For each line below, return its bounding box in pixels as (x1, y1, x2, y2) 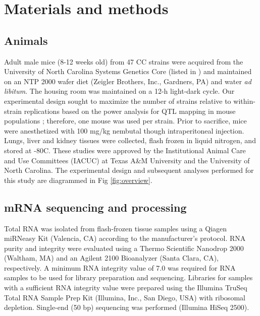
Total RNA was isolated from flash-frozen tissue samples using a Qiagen (4, 223, 227, 233)
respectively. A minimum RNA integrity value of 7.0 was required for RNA (4, 262, 236, 273)
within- (233, 95, 255, 106)
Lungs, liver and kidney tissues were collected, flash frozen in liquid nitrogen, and (4, 135, 256, 146)
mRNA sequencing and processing (4, 199, 187, 215)
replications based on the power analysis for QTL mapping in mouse (24, 105, 236, 116)
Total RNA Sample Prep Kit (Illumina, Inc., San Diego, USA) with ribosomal (4, 292, 245, 302)
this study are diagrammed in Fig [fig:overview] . (4, 174, 152, 185)
